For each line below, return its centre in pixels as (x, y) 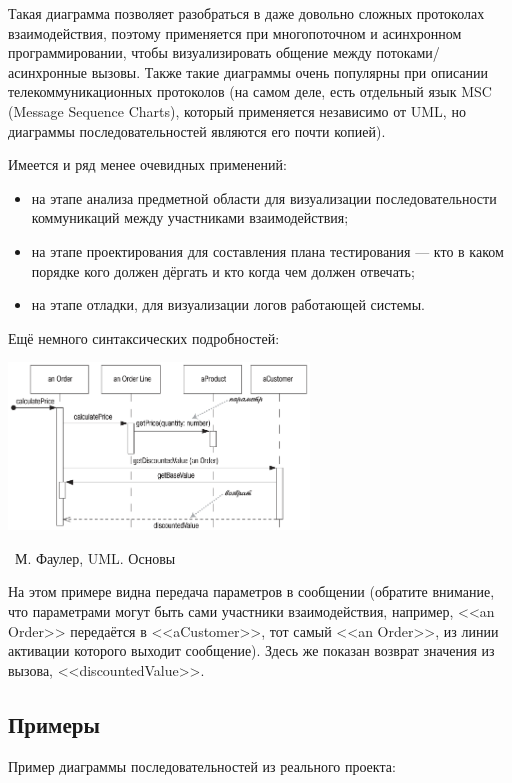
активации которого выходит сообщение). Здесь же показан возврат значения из (251, 650)
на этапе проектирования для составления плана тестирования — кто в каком (267, 250)
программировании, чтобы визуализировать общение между (190, 52)
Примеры (54, 723)
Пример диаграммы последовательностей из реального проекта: (202, 765)
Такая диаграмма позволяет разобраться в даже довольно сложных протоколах (246, 13)
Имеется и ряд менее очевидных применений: (147, 164)
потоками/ (408, 52)
